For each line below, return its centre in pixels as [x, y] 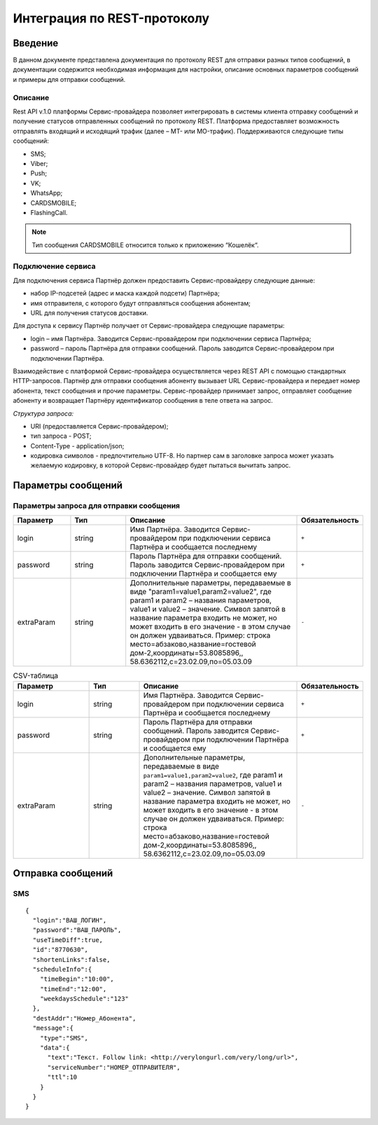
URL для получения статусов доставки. [89, 312]
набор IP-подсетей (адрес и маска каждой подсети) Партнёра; [125, 294]
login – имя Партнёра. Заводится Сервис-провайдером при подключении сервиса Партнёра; [171, 338]
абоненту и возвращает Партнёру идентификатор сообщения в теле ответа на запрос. [143, 401]
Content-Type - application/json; [77, 446]
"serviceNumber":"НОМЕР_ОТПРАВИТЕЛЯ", [114, 1067]
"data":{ [55, 1048]
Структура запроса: [43, 413]
